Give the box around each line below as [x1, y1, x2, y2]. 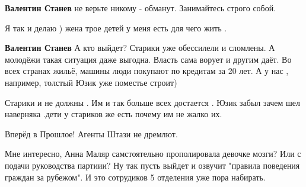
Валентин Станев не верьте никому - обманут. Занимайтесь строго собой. [5, 2, 276, 14]
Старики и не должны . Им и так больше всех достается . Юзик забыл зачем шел [5, 96, 300, 108]
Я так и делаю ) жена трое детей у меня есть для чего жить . [5, 21, 227, 34]
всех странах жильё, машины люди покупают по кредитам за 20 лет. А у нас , [5, 65, 289, 77]
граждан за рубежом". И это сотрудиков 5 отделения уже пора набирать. [5, 170, 266, 183]
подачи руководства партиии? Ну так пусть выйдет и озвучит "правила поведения [5, 159, 300, 171]
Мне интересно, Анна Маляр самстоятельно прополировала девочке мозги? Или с [5, 147, 301, 160]
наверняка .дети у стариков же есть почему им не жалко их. [5, 108, 222, 120]
